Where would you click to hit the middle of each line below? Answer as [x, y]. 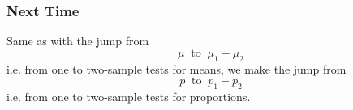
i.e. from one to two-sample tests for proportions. [129, 96]
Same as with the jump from [78, 41]
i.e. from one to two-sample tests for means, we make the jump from [176, 68]
